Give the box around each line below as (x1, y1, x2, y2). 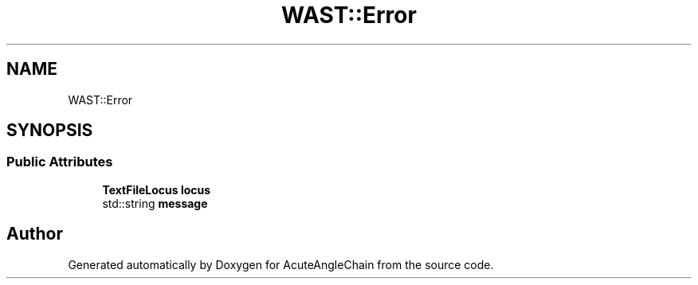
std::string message (102, 196, 208, 210)
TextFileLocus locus (102, 182, 211, 197)
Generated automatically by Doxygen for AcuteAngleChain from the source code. (68, 257, 494, 271)
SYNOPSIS (6, 120, 93, 141)
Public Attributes (6, 154, 113, 170)
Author (6, 224, 63, 244)
